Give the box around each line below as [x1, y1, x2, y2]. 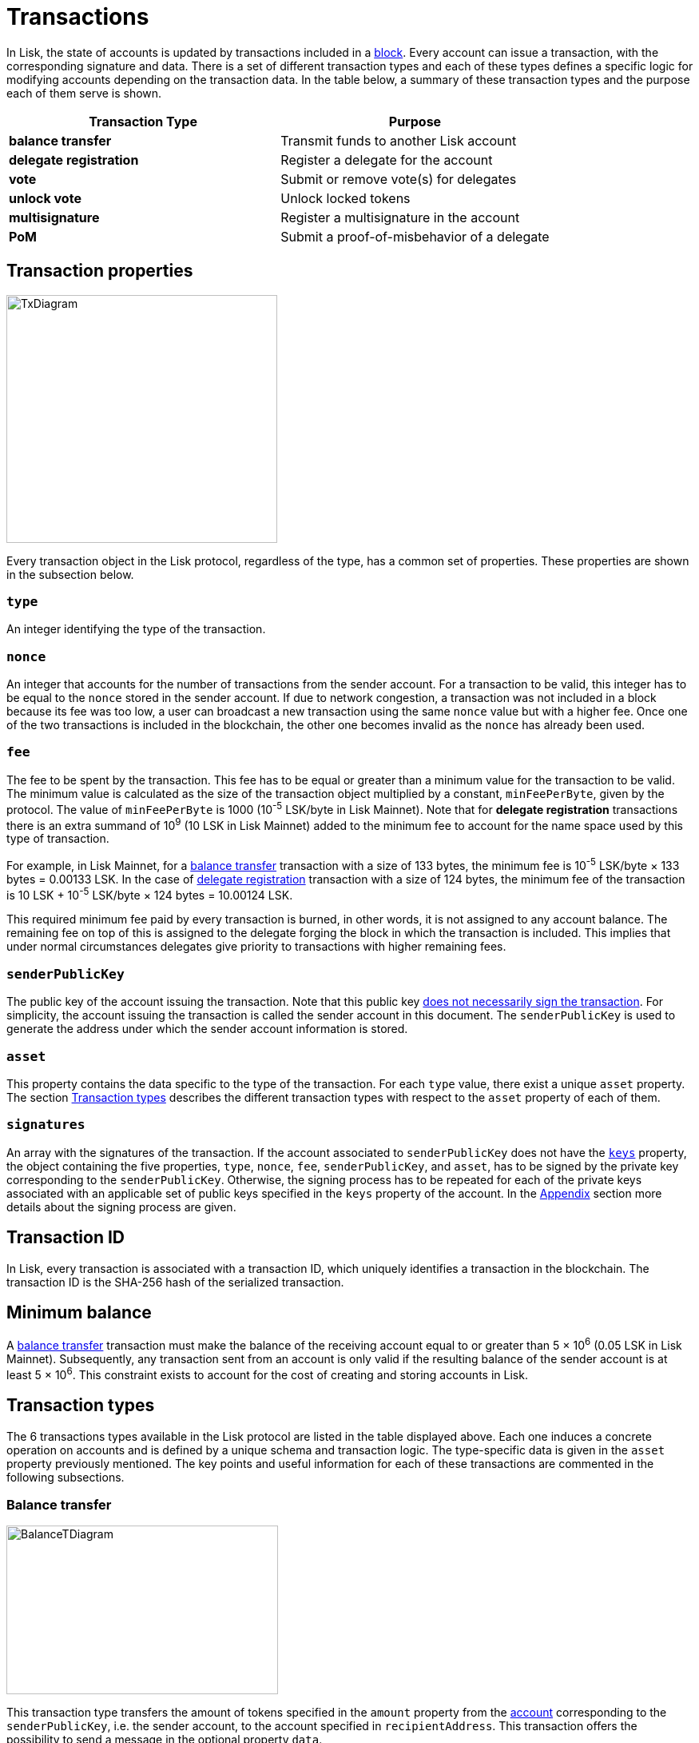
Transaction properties [6, 261, 193, 281]
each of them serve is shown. [6, 86, 162, 100]
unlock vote [9, 189, 81, 206]
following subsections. [6, 1470, 125, 1484]
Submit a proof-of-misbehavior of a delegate [280, 228, 550, 245]
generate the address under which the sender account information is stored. [6, 1022, 408, 1036]
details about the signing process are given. [6, 1199, 236, 1214]
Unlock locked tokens [280, 189, 411, 206]
